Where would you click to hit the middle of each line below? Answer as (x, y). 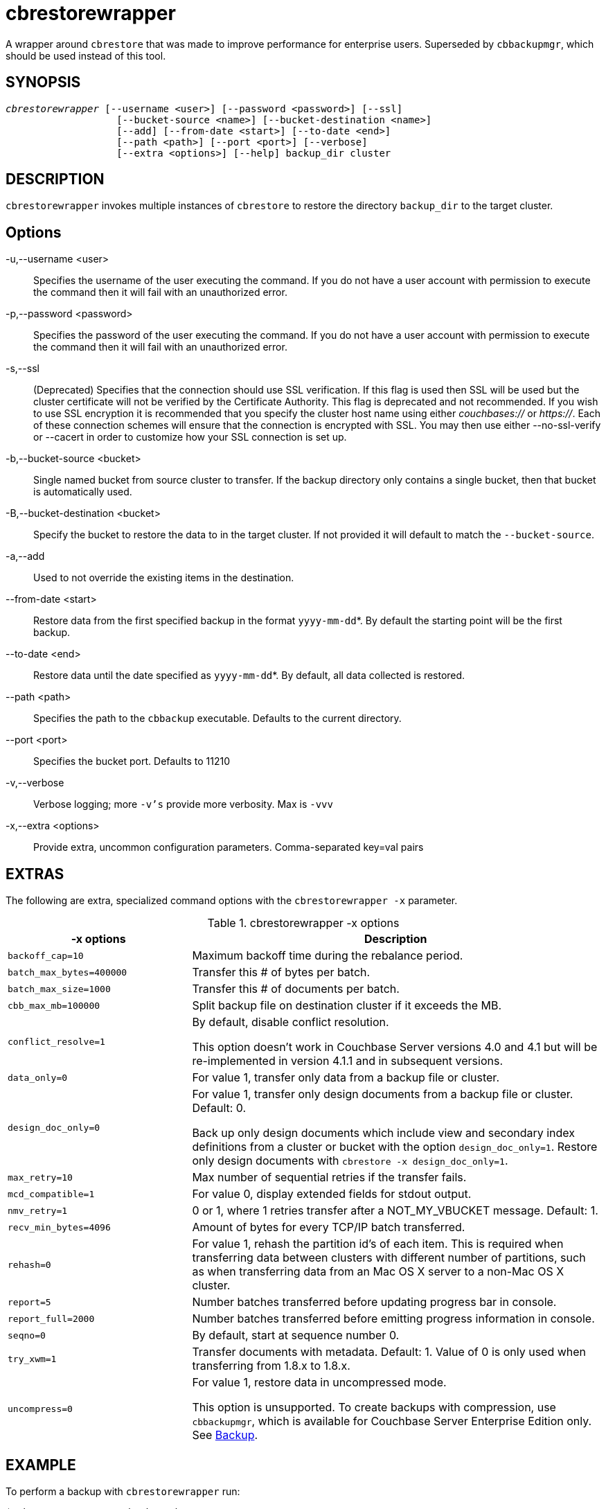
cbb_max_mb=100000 (54, 1005)
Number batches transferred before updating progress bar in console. (374, 1302)
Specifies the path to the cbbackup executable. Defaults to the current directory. (217, 718)
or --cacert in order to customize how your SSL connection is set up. (190, 437)
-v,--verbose (35, 783)
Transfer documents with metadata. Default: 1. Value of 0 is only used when (389, 1352)
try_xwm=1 (32, 1359)
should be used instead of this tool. (86, 55)
